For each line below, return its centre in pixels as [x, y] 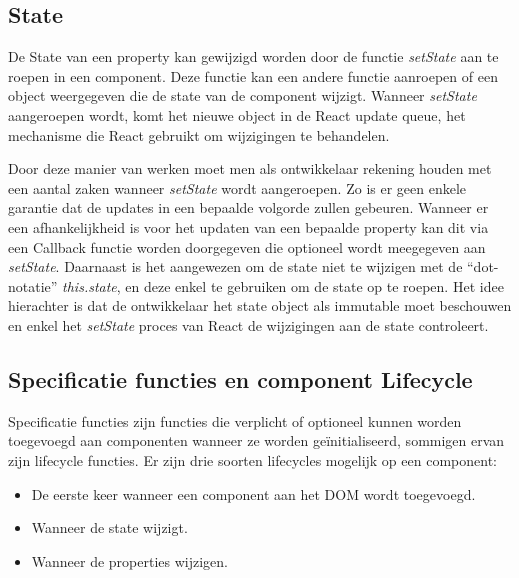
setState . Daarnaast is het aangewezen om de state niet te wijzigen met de [235, 266]
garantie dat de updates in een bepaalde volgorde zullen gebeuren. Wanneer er [248, 207]
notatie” [33, 285]
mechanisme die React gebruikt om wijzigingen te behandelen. [199, 134]
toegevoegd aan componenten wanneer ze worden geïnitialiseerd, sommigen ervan [256, 440]
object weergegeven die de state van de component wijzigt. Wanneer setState [242, 95]
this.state [89, 285]
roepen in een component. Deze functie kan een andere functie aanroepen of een [253, 75]
